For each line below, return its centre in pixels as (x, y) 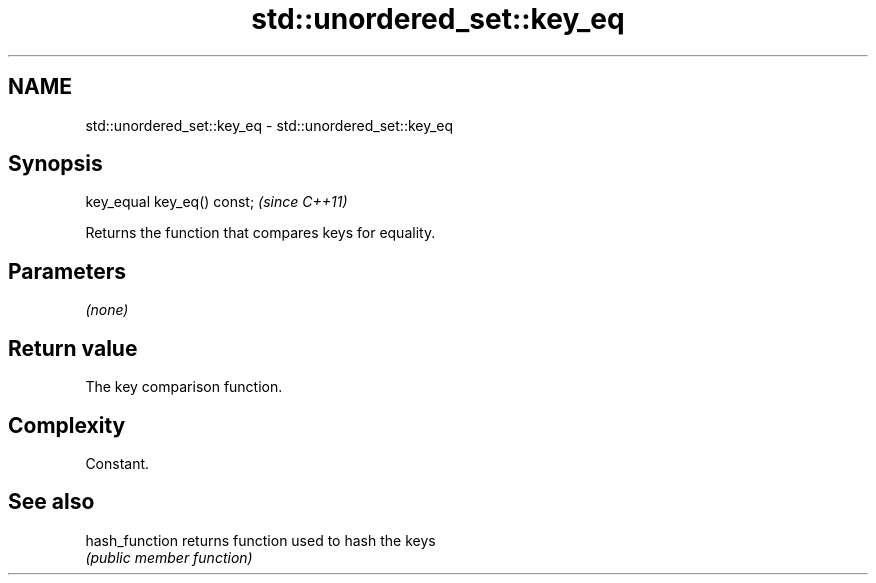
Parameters (67, 271)
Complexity (67, 425)
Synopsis (55, 164)
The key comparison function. (184, 387)
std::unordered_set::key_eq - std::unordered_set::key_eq (269, 125)
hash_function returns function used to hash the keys (260, 540)
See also (51, 502)
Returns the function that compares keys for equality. (260, 233)
